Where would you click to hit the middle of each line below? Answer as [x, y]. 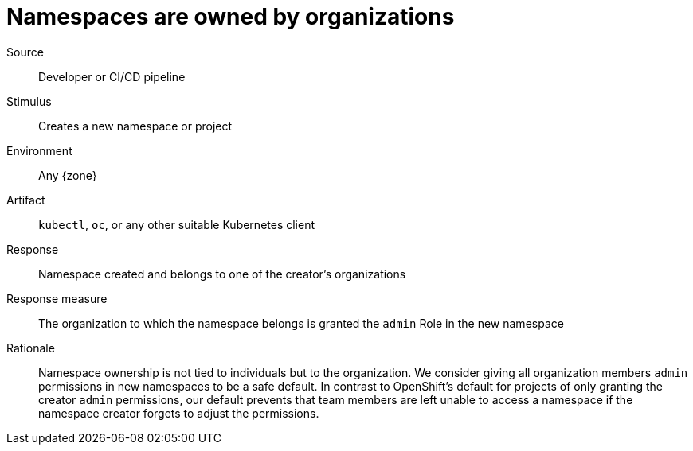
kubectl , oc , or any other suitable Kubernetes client [177, 224]
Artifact [26, 200]
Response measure [57, 298]
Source [25, 52]
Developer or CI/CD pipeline [112, 76]
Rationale [31, 348]
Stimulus [29, 101]
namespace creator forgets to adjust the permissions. [179, 413]
